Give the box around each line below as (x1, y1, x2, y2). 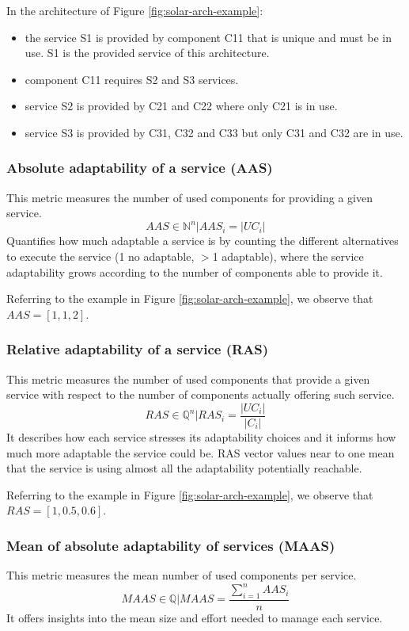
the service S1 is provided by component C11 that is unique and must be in (25, 29, 392, 45)
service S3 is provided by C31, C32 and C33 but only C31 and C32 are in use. (25, 124, 403, 140)
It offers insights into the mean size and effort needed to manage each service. (6, 610, 383, 626)
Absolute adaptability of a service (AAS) (6, 158, 273, 178)
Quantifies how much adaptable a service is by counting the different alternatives (6, 232, 399, 249)
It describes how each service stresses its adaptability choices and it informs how (6, 428, 396, 445)
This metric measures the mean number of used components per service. (6, 567, 357, 583)
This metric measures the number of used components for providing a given (6, 189, 373, 205)
